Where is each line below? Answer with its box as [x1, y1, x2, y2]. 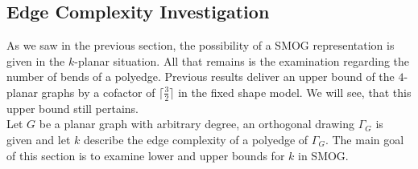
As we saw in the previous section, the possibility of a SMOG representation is [6, 37, 395, 54]
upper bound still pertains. [6, 99, 139, 116]
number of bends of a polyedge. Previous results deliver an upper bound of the [6, 68, 395, 85]
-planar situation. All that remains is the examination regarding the [74, 52, 410, 69]
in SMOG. [298, 147, 349, 163]
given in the [6, 52, 65, 69]
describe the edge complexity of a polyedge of [83, 131, 308, 147]
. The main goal [325, 131, 404, 147]
